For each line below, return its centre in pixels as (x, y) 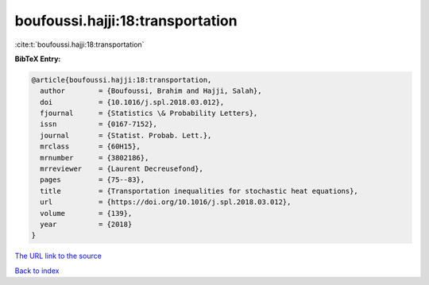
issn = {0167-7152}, (99, 124)
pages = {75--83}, (93, 180)
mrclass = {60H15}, (90, 146)
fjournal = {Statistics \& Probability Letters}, (149, 114)
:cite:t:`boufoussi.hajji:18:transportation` (79, 44)
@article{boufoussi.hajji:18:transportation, (122, 80)
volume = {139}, (86, 213)
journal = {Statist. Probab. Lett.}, (126, 135)
